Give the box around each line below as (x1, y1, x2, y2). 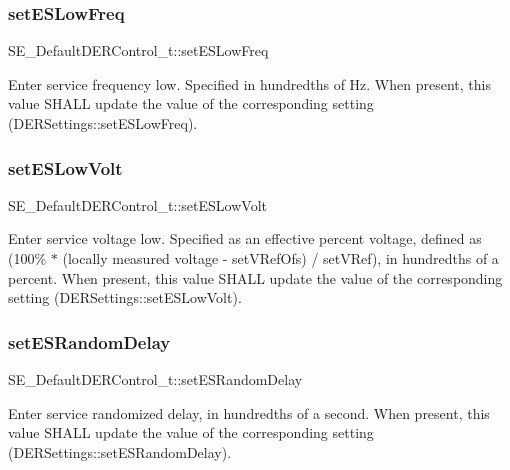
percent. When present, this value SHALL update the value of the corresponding (8, 267, 503, 288)
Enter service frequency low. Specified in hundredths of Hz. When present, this (8, 73, 491, 94)
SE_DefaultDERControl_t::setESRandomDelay (8, 369, 303, 389)
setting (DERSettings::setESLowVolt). (8, 287, 242, 308)
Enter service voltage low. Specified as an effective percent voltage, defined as (8, 228, 482, 249)
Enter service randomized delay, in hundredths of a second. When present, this (8, 402, 490, 423)
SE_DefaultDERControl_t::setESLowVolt (8, 194, 267, 215)
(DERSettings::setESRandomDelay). (8, 441, 232, 462)
